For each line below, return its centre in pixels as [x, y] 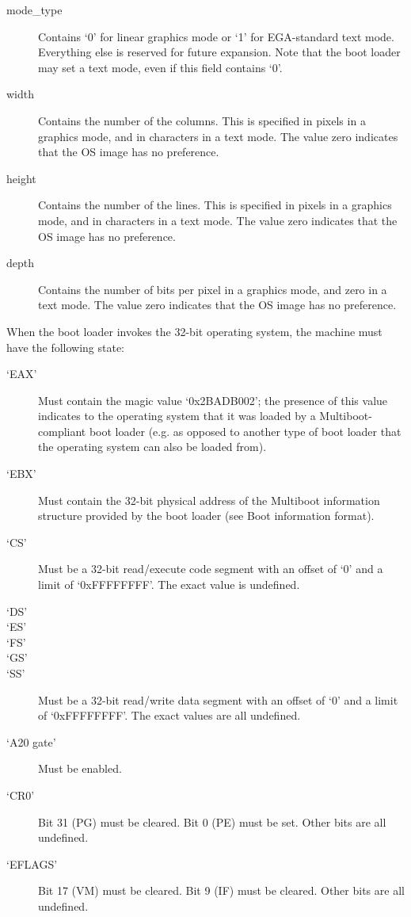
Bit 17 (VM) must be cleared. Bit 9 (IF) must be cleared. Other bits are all [221, 890]
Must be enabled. [80, 768]
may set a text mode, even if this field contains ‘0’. [160, 67]
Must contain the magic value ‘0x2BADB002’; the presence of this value [213, 400]
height [21, 178]
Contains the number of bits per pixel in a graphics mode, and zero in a [213, 289]
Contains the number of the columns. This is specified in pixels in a [202, 120]
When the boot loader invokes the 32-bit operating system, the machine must [194, 331]
